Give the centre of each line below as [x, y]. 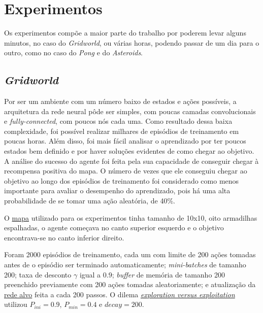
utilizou [16, 304]
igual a [90, 274]
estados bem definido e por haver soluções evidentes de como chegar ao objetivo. [129, 151]
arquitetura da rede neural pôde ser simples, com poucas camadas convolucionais [130, 111]
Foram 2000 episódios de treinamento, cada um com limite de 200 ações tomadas [130, 254]
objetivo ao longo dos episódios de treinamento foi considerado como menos [122, 180]
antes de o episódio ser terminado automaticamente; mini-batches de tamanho [125, 265]
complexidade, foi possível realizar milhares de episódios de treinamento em [122, 131]
